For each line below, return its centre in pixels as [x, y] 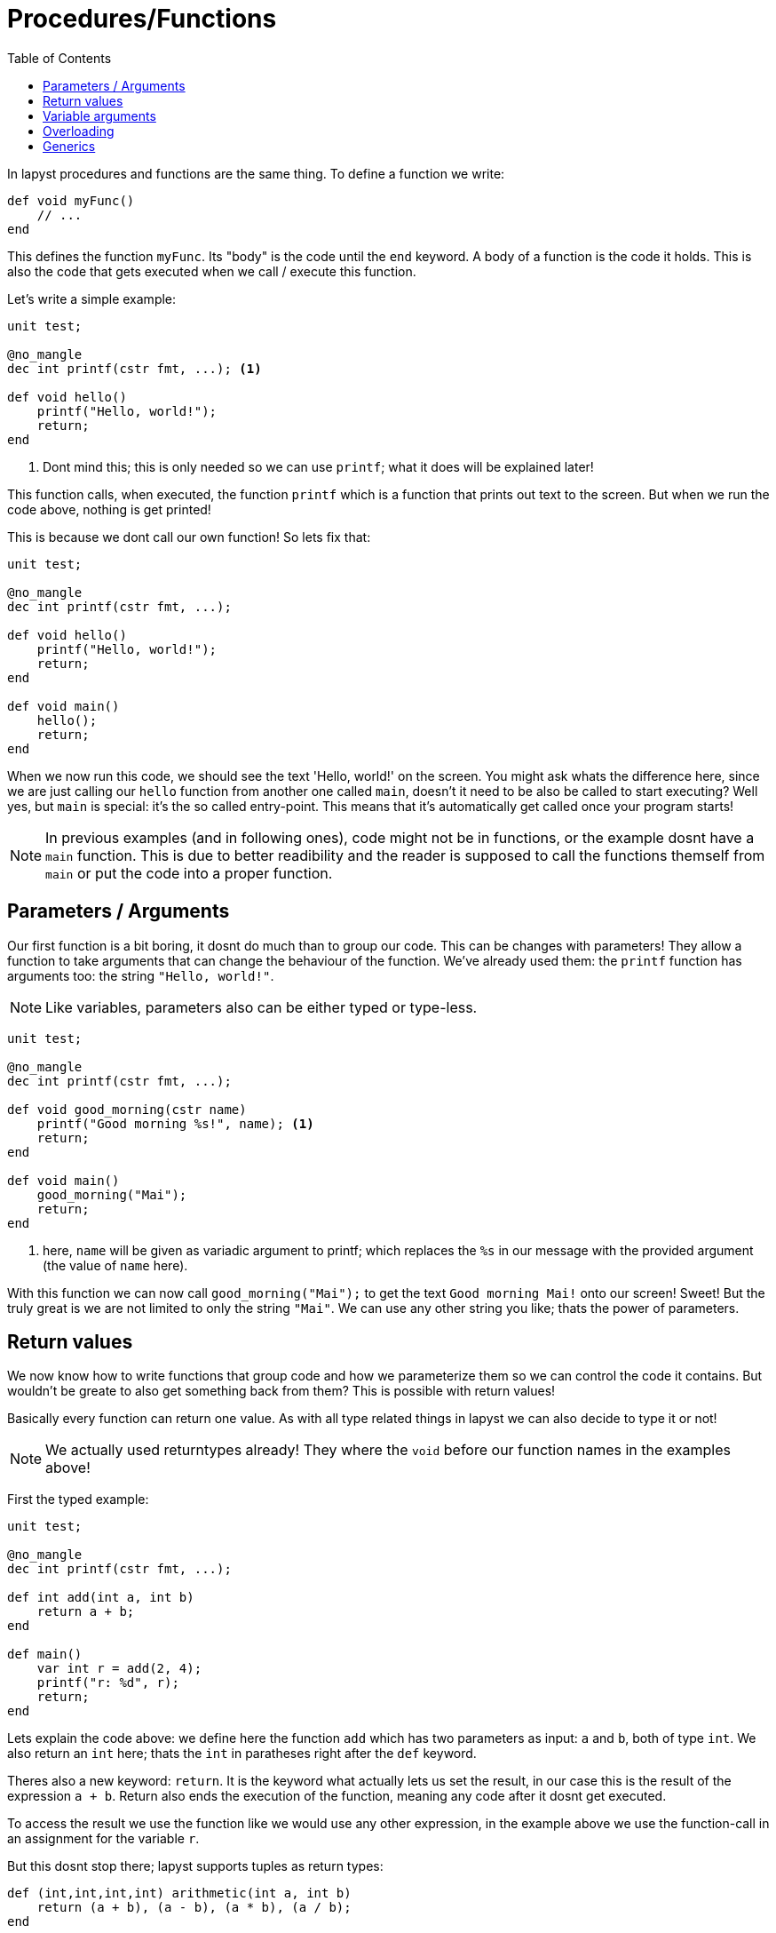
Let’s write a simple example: [92, 298]
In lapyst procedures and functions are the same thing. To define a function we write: [256, 173]
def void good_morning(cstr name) [127, 1109]
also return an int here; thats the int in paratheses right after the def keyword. [242, 1754]
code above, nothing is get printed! [109, 509]
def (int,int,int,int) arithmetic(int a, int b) [179, 1893]
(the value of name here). [115, 1265]
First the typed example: [78, 1499]
